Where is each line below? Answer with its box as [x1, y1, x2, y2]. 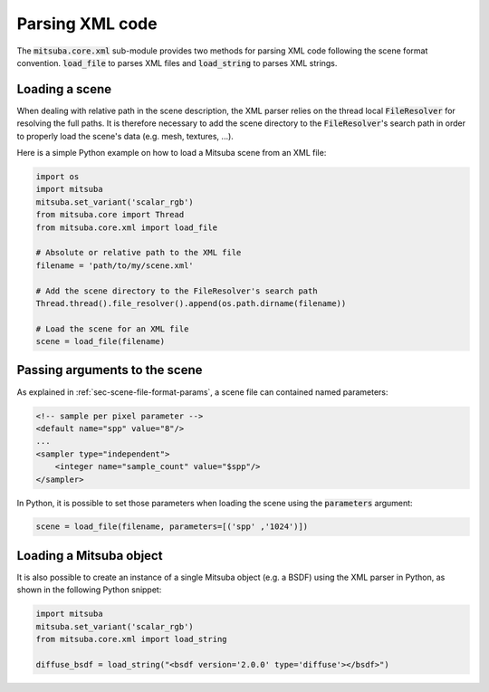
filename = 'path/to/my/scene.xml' [35, 260, 194, 271]
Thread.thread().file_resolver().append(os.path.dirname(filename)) [35, 298, 347, 308]
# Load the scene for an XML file [35, 323, 189, 334]
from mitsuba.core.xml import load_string [35, 634, 227, 645]
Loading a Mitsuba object [16, 548, 163, 563]
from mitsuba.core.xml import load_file [35, 222, 217, 233]
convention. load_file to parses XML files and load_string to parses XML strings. [16, 57, 338, 68]
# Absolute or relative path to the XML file [35, 247, 242, 258]
